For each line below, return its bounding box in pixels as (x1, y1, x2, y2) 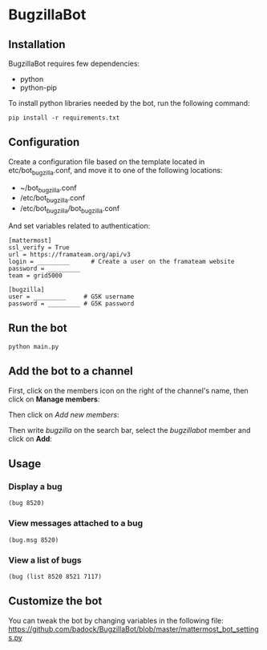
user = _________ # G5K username (8, 293, 135, 301)
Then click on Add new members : (8, 410, 119, 419)
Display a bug (8, 481, 63, 492)
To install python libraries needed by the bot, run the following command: (8, 99, 250, 107)
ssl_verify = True (8, 244, 70, 252)
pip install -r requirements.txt (8, 114, 120, 122)
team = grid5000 (8, 272, 63, 280)
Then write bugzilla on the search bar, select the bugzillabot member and (8, 425, 251, 434)
